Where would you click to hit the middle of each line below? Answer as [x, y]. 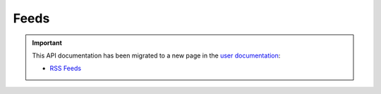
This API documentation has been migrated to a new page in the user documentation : [156, 55]
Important [47, 43]
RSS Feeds [65, 68]
